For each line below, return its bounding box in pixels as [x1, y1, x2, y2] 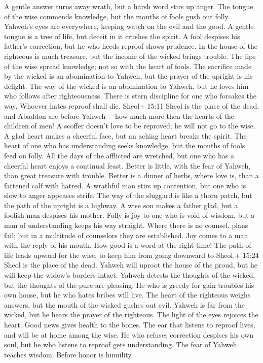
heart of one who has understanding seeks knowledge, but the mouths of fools [4, 140, 245, 151]
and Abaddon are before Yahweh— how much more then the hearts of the [4, 110, 235, 121]
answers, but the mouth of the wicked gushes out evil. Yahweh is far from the [4, 299, 245, 310]
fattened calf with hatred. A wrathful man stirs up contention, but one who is [4, 180, 246, 190]
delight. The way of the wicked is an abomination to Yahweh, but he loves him [4, 80, 249, 91]
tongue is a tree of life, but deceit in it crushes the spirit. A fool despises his [4, 30, 240, 41]
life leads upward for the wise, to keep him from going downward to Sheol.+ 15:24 [4, 249, 259, 260]
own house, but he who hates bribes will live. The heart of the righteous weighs [4, 289, 251, 300]
